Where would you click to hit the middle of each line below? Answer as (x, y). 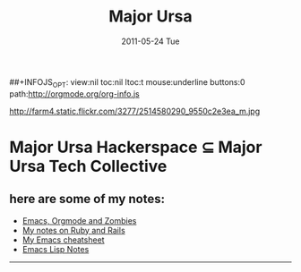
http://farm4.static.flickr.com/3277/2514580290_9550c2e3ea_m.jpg (135, 111)
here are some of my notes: (87, 199)
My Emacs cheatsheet (63, 240)
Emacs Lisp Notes (56, 249)
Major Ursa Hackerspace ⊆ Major (136, 147)
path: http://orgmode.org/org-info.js (75, 93)
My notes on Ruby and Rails (73, 230)
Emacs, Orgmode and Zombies (79, 220)
